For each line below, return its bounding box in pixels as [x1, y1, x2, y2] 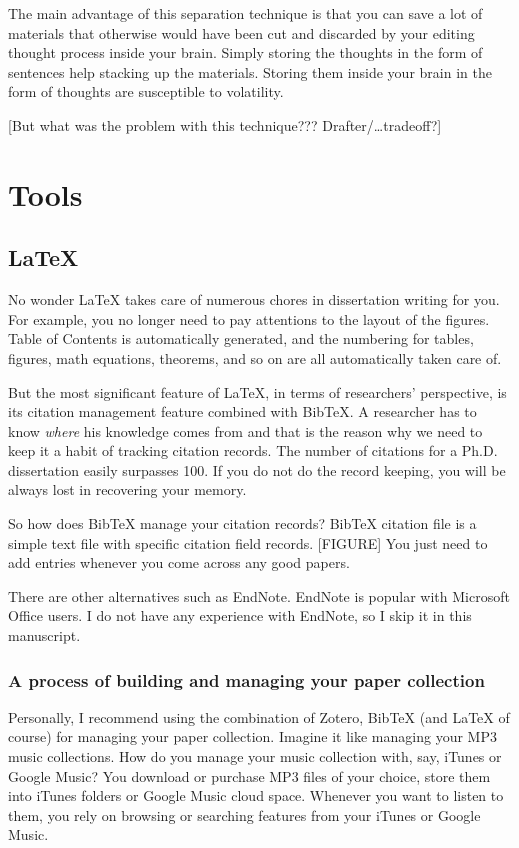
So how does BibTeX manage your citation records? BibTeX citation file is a [8, 513, 477, 534]
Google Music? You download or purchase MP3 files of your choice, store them [8, 765, 491, 786]
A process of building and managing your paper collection [8, 667, 485, 692]
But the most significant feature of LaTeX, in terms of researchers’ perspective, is [8, 381, 507, 402]
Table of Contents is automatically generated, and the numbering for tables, [8, 328, 474, 349]
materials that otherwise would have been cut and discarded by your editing [8, 22, 475, 43]
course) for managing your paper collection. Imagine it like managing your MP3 [8, 726, 497, 747]
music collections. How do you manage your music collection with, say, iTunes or [8, 746, 502, 767]
